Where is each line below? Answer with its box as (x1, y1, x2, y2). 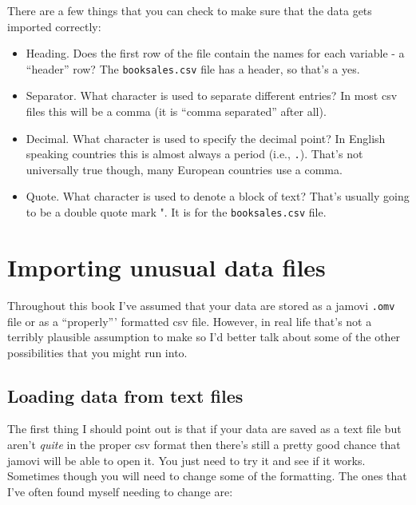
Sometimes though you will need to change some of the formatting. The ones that (7, 467, 407, 484)
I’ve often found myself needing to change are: (7, 483, 233, 499)
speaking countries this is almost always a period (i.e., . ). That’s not (26, 145, 363, 162)
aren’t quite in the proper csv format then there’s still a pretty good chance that (7, 436, 401, 453)
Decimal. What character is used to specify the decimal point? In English (26, 129, 386, 146)
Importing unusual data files (7, 250, 326, 283)
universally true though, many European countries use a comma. (26, 161, 343, 177)
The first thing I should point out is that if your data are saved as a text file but (7, 420, 402, 437)
